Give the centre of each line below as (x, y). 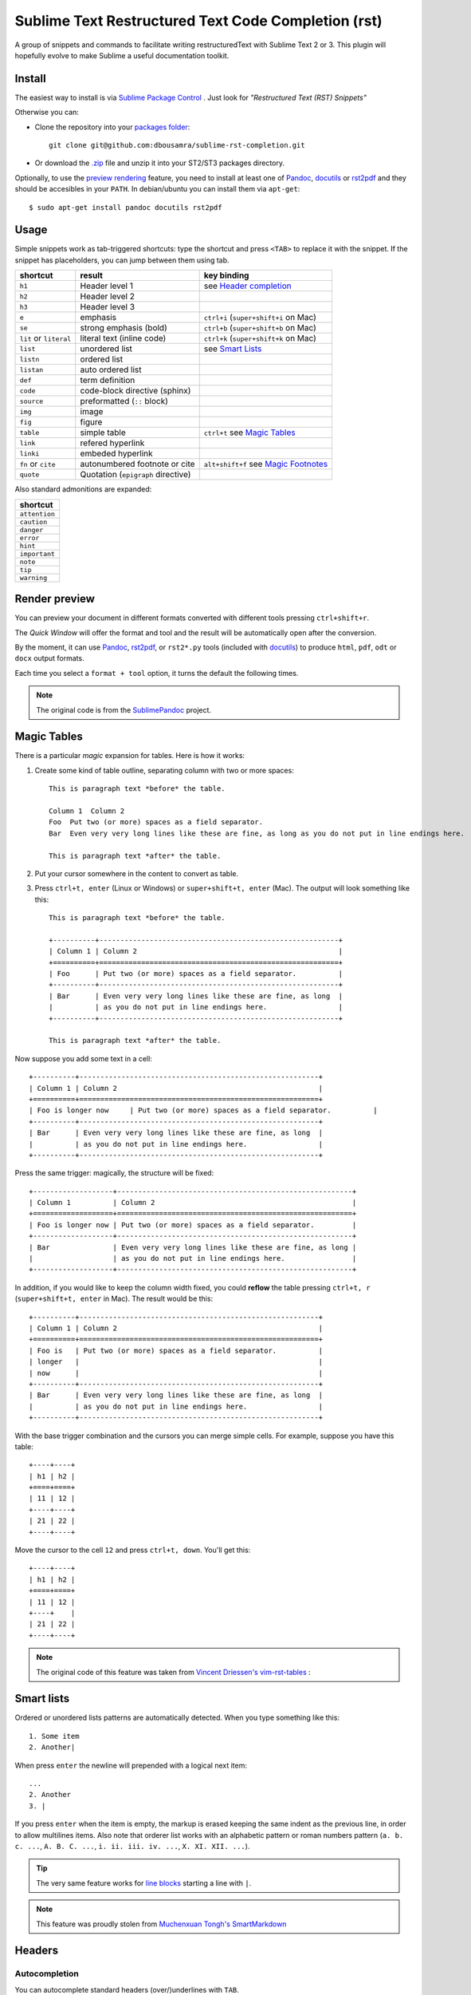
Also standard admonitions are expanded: (83, 489)
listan (31, 370)
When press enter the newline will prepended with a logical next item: (131, 1765)
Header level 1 (106, 286)
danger (31, 529)
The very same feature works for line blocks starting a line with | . (144, 1882)
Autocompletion (47, 1973)
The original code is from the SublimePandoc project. (124, 709)
